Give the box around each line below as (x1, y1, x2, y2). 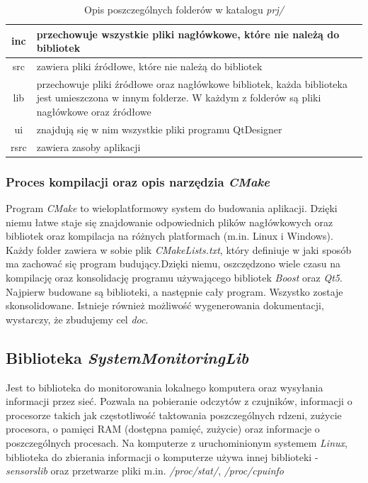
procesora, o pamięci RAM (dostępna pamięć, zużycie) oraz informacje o (6, 421, 320, 436)
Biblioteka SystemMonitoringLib (6, 346, 249, 368)
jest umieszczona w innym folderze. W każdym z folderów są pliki (36, 90, 321, 105)
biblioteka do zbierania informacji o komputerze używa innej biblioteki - (6, 449, 318, 464)
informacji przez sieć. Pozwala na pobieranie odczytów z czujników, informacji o (6, 394, 352, 409)
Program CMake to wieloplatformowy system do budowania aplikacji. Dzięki (6, 201, 338, 216)
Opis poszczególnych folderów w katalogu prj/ (84, 2, 284, 16)
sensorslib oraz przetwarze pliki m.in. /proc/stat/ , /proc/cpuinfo (6, 463, 284, 478)
